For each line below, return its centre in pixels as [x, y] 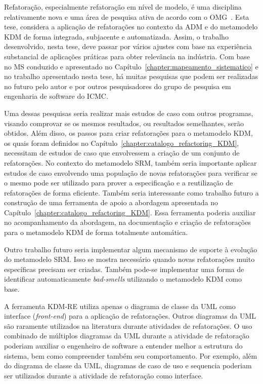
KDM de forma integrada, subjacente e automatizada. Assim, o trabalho [116, 36]
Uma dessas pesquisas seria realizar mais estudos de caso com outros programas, [129, 113]
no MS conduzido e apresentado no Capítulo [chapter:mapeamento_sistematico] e [131, 66]
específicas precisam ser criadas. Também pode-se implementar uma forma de [124, 269]
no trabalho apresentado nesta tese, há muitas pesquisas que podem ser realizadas [131, 76]
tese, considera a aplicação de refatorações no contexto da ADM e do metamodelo [131, 27]
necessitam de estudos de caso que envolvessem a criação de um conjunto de [122, 153]
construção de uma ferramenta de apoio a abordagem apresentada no [111, 202]
